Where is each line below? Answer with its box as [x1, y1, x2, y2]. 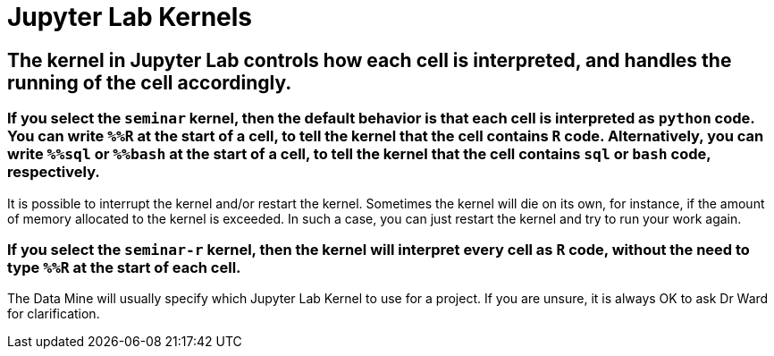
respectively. [7, 163, 100, 182]
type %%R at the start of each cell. [7, 258, 241, 276]
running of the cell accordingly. [7, 71, 292, 94]
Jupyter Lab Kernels [7, 2, 253, 32]
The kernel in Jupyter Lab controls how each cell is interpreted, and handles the [7, 48, 732, 72]
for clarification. [7, 306, 100, 322]
